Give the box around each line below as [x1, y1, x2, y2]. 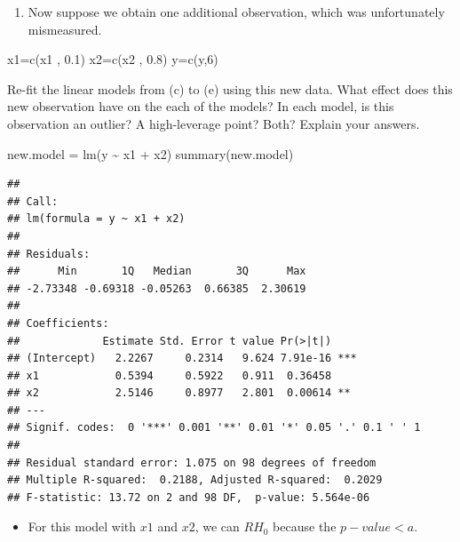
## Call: [7, 195, 59, 208]
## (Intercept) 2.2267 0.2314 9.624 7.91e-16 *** [7, 352, 357, 365]
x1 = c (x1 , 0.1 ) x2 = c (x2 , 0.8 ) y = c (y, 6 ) [7, 50, 218, 68]
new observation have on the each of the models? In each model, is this [7, 97, 394, 116]
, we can [194, 517, 240, 536]
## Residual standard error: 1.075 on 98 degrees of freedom [7, 456, 377, 469]
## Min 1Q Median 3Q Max [7, 265, 306, 278]
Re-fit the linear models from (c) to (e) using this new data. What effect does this [7, 79, 453, 98]
